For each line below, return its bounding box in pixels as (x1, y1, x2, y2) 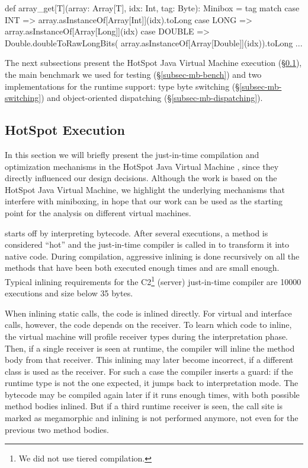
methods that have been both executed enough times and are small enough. (5, 261, 280, 274)
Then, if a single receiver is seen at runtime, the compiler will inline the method (5, 341, 295, 354)
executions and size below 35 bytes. (5, 287, 133, 299)
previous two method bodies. (5, 423, 109, 435)
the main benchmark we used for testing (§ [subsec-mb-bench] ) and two (5, 68, 262, 80)
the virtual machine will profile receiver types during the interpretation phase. (5, 330, 288, 342)
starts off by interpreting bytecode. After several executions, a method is (5, 226, 268, 239)
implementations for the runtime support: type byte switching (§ (5, 80, 240, 92)
